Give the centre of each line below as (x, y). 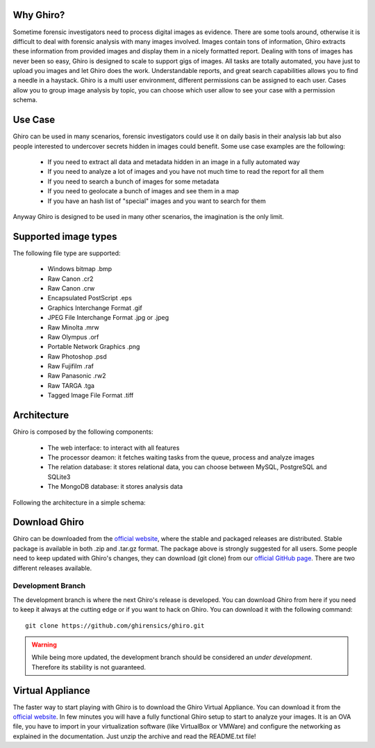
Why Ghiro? (39, 15)
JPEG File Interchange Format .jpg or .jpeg (108, 318)
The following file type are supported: (67, 253)
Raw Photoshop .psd (77, 356)
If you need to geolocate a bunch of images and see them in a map (143, 191)
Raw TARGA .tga (71, 385)
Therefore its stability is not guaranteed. (89, 667)
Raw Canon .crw (71, 288)
